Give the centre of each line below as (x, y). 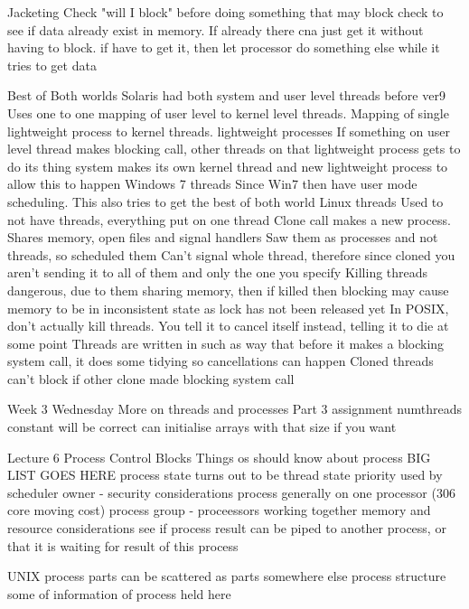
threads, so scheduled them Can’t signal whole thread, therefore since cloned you (231, 254)
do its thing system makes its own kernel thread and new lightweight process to (228, 166)
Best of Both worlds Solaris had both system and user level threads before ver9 (226, 95)
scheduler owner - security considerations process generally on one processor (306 (231, 492)
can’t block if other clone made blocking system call (151, 378)
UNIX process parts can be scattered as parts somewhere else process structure (227, 576)
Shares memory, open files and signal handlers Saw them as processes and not (223, 237)
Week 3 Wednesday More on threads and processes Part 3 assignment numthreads (235, 409)
